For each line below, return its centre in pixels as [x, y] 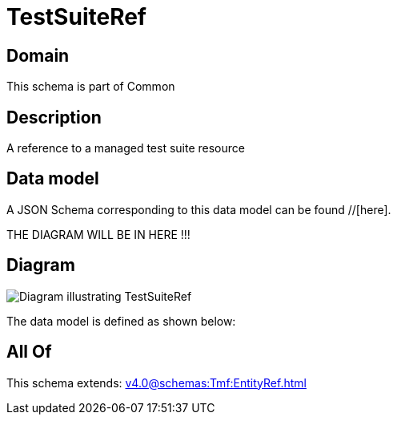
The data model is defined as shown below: [121, 321]
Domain [38, 55]
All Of [29, 352]
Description [54, 117]
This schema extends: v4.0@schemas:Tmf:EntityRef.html [156, 383]
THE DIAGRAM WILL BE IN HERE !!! [98, 234]
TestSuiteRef [76, 17]
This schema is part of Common [91, 87]
